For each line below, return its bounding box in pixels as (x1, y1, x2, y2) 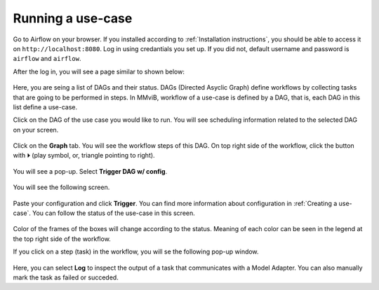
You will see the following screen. (13, 183, 110, 192)
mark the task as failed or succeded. (13, 273, 119, 282)
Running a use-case (13, 11, 133, 26)
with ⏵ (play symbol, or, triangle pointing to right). (13, 151, 155, 160)
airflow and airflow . (13, 55, 81, 63)
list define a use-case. (13, 102, 78, 111)
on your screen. (13, 125, 59, 134)
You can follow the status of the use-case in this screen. (32, 209, 196, 217)
